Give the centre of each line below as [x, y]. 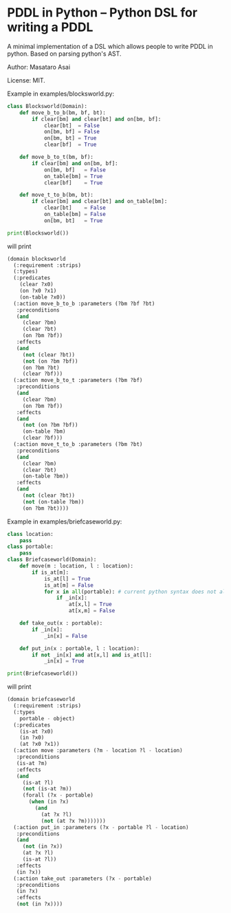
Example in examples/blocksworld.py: [61, 94]
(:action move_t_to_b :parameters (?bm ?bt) [78, 444]
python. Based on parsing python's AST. [64, 54]
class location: [30, 534]
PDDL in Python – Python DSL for [102, 13]
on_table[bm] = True [73, 176]
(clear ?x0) [36, 284]
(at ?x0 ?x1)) [40, 744]
